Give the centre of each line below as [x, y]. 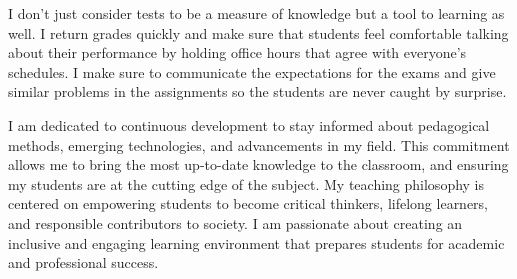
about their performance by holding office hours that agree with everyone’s [237, 52]
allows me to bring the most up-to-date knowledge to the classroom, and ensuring [258, 164]
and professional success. [83, 262]
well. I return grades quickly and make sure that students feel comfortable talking [258, 32]
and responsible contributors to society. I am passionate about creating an [235, 222]
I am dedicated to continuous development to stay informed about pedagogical [249, 124]
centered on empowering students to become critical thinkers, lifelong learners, [248, 203]
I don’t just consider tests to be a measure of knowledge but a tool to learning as [256, 13]
